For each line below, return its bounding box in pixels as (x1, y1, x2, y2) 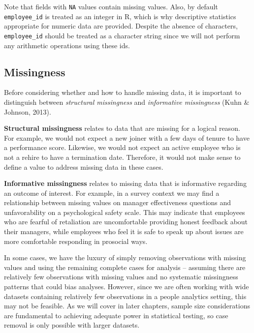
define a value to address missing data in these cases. (4, 161, 163, 172)
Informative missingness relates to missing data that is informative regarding (4, 178, 247, 188)
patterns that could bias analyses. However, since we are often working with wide (4, 281, 249, 292)
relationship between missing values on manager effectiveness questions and (4, 197, 231, 208)
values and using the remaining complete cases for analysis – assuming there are (4, 262, 246, 272)
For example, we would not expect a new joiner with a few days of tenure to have (4, 132, 250, 143)
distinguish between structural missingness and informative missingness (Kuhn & (4, 96, 250, 107)
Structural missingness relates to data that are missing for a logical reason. (4, 123, 240, 133)
